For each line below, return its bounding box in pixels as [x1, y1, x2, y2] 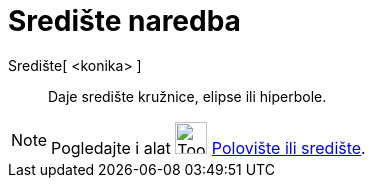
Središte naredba [8, 4, 241, 38]
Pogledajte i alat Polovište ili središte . [51, 137, 366, 158]
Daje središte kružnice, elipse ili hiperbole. [48, 87, 327, 105]
